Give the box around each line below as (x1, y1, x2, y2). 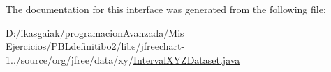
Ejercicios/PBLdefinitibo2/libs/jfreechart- (6, 39, 185, 53)
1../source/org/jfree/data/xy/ (6, 52, 133, 66)
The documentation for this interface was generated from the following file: (6, 2, 326, 16)
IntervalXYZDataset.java (133, 52, 240, 66)
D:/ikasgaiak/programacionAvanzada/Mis (6, 25, 184, 39)
